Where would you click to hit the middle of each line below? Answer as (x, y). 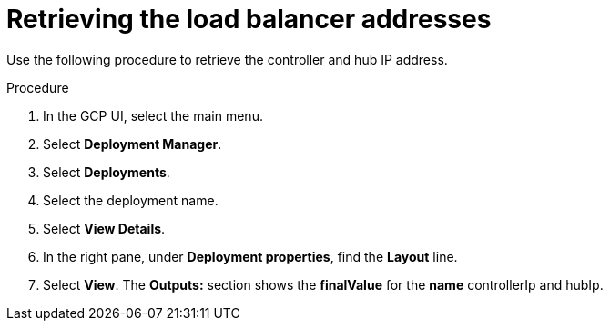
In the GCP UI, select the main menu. (153, 115)
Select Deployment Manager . (132, 144)
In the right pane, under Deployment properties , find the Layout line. (250, 256)
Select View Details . (104, 228)
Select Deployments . (107, 172)
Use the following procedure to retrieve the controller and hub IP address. (227, 59)
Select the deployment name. (131, 200)
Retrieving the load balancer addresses (249, 19)
